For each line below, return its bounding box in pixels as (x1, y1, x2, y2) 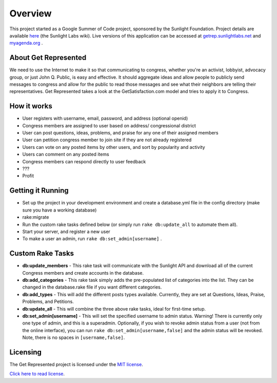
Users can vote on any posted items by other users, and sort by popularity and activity (22, 144, 205, 150)
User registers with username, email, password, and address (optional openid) (22, 116, 188, 122)
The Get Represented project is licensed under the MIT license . (9, 361, 143, 368)
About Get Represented (9, 53, 87, 62)
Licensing (9, 348, 42, 356)
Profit (22, 173, 34, 179)
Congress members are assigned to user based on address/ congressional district (22, 122, 196, 128)
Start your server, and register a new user (22, 228, 110, 235)
